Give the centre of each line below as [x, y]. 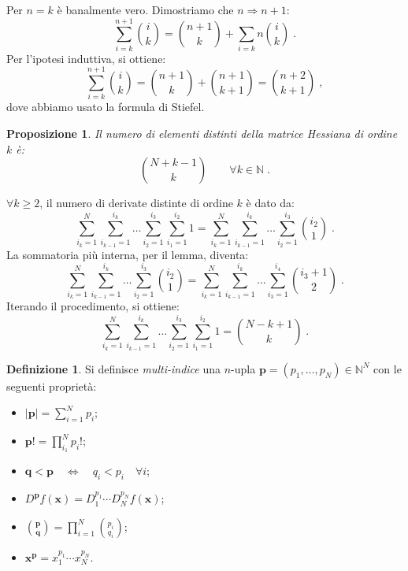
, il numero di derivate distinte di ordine [136, 203]
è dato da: [270, 203]
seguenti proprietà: [52, 386]
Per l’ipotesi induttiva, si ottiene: [86, 58]
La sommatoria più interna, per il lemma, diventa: [128, 254]
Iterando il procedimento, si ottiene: [93, 306]
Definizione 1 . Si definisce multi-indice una [113, 368]
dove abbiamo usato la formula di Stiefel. [106, 107]
